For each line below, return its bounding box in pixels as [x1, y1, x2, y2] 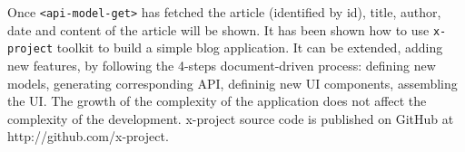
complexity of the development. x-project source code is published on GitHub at [7, 109, 454, 128]
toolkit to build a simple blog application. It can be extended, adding [56, 38, 443, 57]
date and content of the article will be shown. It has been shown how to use [7, 20, 430, 39]
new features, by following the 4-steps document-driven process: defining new [7, 55, 436, 74]
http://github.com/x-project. [7, 127, 169, 146]
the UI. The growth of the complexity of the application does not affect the [7, 91, 427, 110]
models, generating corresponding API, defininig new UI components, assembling [7, 73, 458, 92]
